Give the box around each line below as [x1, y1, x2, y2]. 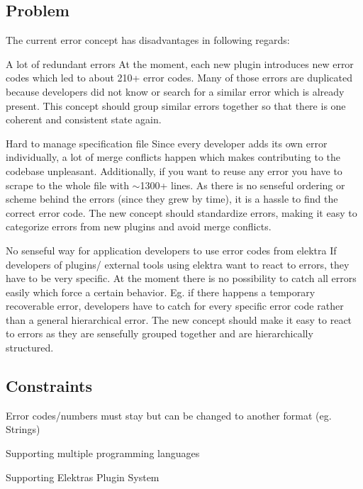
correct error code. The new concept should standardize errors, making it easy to [6, 205, 357, 220]
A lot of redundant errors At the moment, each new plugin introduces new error [6, 56, 354, 71]
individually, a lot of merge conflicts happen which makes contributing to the [6, 150, 340, 164]
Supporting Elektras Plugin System [6, 469, 160, 484]
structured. [6, 340, 54, 355]
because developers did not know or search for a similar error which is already [6, 84, 345, 99]
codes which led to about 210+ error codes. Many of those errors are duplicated [6, 70, 353, 85]
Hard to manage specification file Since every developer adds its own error [6, 135, 328, 150]
